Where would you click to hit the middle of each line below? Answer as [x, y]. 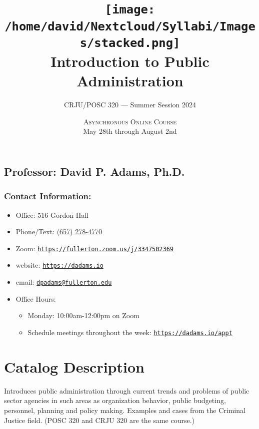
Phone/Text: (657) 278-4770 [59, 231]
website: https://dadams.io [59, 265]
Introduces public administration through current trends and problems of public [127, 390]
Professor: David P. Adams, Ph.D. [94, 172]
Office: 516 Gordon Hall [52, 214]
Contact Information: [48, 196]
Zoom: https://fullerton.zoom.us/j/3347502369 [95, 248]
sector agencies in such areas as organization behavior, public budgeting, [115, 400]
